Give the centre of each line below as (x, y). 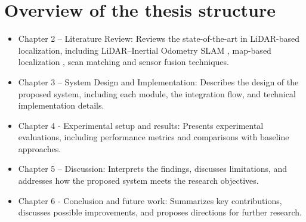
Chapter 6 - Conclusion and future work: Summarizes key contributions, (150, 200)
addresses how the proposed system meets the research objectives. (138, 181)
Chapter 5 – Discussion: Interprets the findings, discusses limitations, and (153, 169)
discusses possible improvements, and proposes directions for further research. (160, 212)
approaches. (40, 148)
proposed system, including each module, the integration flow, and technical (157, 93)
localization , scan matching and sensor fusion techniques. (123, 62)
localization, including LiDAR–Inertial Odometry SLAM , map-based (145, 50)
